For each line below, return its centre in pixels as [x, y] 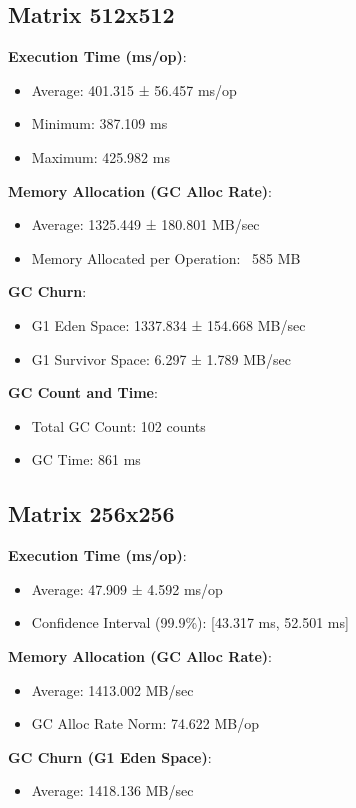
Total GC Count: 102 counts [118, 425]
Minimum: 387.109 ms [99, 123]
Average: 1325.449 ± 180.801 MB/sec [145, 224]
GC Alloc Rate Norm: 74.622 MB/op [145, 723]
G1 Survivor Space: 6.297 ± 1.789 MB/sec [161, 358]
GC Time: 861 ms [86, 459]
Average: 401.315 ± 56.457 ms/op [134, 89]
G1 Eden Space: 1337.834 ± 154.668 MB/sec [168, 324]
